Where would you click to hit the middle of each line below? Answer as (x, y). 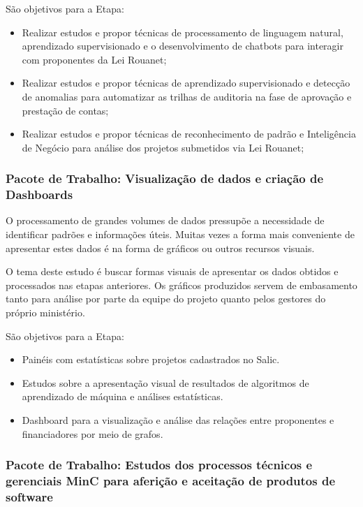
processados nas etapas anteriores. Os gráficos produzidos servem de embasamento (181, 285)
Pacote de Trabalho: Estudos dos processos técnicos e (159, 465)
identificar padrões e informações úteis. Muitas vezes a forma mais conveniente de (180, 234)
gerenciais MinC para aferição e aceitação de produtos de (171, 481)
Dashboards (39, 194)
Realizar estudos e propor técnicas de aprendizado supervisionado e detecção (186, 83)
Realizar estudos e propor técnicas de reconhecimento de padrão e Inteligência (189, 134)
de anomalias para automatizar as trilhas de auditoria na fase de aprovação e (187, 96)
